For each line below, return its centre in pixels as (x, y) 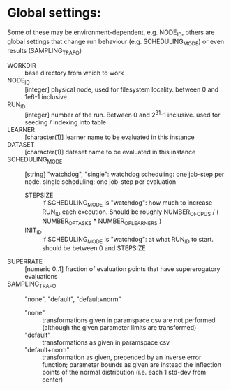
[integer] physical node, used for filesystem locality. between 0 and (122, 89)
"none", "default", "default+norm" (73, 299)
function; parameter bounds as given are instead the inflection (132, 365)
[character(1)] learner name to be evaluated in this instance (110, 137)
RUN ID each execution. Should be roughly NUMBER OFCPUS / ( (131, 212)
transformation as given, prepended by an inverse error (122, 357)
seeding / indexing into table (66, 122)
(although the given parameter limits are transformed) (119, 328)
